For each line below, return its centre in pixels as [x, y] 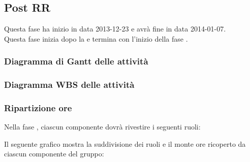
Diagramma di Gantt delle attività [76, 61]
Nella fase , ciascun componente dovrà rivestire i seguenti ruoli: [102, 127]
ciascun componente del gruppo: [54, 154]
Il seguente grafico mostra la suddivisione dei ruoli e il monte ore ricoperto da [125, 143]
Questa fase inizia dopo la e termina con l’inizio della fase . [96, 38]
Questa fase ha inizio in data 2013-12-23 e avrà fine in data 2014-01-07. [115, 29]
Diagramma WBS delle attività [69, 85]
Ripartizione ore [38, 108]
